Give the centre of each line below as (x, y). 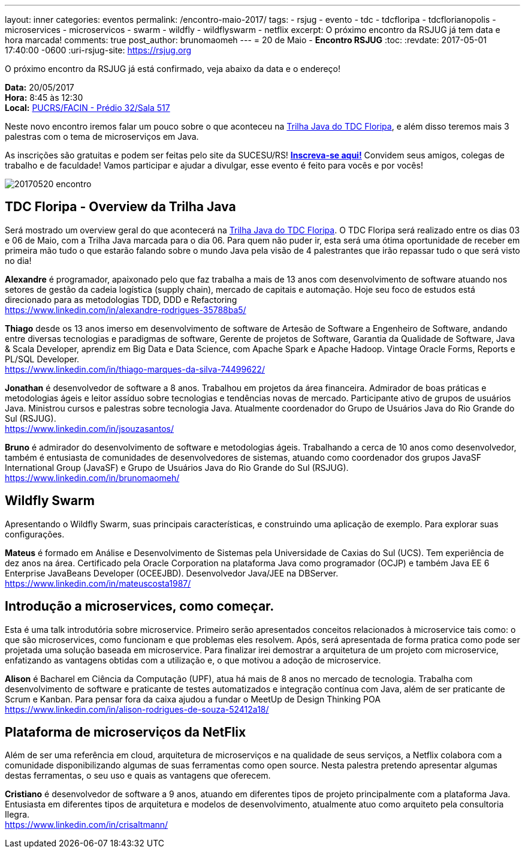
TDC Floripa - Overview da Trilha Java (120, 207)
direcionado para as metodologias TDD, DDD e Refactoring (121, 299)
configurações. (35, 534)
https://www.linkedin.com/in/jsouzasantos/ (89, 428)
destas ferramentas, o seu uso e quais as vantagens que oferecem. (138, 776)
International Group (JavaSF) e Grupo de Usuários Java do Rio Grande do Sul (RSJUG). (177, 467)
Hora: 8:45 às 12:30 (44, 97)
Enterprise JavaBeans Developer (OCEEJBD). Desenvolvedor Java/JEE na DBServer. (172, 573)
